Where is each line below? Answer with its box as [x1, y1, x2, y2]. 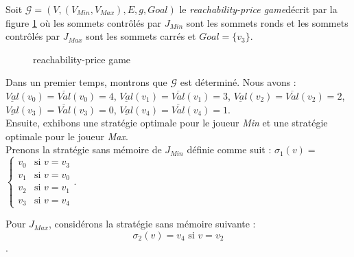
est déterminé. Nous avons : [180, 75, 296, 89]
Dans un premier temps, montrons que [5, 75, 167, 89]
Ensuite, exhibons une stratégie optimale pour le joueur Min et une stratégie [5, 115, 328, 130]
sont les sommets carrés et [86, 29, 196, 43]
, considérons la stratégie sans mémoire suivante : [48, 216, 256, 231]
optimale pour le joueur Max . [5, 128, 128, 143]
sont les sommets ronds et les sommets [186, 15, 349, 30]
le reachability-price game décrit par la [179, 2, 338, 16]
